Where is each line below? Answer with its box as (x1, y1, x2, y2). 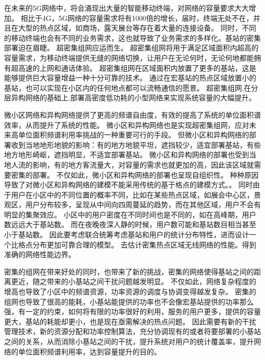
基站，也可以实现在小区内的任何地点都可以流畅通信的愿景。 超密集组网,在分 (4, 82, 258, 93)
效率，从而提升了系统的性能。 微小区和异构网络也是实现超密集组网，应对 (4, 119, 249, 130)
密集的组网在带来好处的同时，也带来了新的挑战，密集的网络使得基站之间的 (4, 266, 254, 276)
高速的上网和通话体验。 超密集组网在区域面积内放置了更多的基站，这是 (18, 62, 256, 73)
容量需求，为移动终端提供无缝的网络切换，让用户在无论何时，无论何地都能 (4, 52, 254, 63)
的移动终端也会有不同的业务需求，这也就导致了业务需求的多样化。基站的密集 (4, 32, 261, 43)
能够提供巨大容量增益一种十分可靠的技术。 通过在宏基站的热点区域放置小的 (4, 72, 256, 83)
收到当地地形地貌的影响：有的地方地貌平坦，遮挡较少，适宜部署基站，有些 (11, 139, 261, 150)
